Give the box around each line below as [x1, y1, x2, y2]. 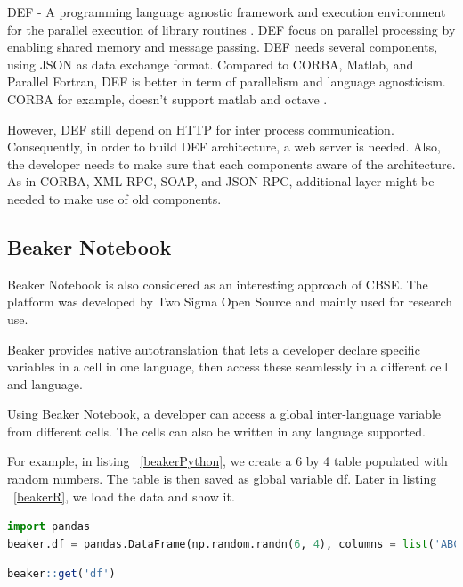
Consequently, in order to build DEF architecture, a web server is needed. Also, [7, 137, 441, 156]
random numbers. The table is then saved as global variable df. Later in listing [7, 469, 437, 488]
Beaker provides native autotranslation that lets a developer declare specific [7, 339, 420, 358]
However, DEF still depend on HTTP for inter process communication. [7, 119, 394, 138]
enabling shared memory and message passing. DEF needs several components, [7, 37, 438, 56]
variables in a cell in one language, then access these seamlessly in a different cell [7, 357, 449, 376]
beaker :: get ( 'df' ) [7, 567, 116, 581]
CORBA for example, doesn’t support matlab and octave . [7, 89, 328, 108]
